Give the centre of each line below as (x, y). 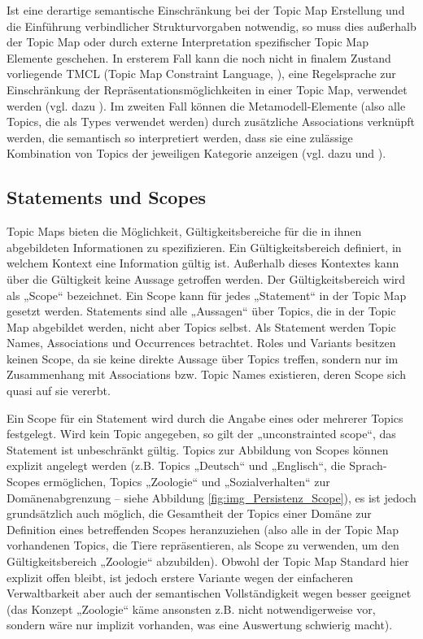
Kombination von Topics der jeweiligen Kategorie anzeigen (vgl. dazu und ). (196, 153)
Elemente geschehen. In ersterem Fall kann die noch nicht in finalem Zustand (199, 57)
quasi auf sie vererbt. (59, 391)
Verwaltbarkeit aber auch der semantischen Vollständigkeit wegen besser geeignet (209, 593)
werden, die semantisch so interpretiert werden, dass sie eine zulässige (180, 137)
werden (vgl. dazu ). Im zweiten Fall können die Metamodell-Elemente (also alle (206, 105)
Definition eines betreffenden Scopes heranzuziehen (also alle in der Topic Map (203, 529)
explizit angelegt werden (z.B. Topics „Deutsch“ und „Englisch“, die (176, 465)
